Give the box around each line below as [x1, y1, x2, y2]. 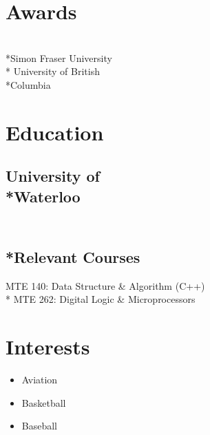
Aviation [21, 372, 58, 386]
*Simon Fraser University [6, 50, 112, 65]
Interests [6, 332, 90, 361]
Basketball [21, 395, 66, 410]
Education [6, 118, 104, 146]
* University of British [6, 64, 100, 78]
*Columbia [6, 77, 51, 92]
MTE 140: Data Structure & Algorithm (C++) [6, 278, 205, 293]
